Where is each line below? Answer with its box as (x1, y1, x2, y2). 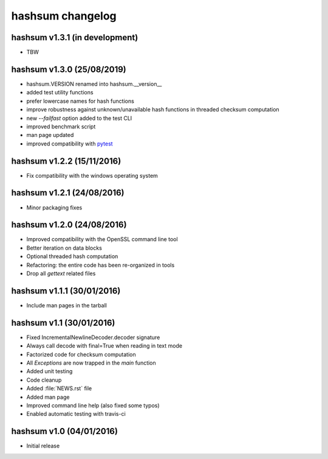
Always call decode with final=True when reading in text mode (26, 342, 182, 349)
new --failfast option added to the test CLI (26, 114, 132, 122)
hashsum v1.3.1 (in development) (11, 32, 138, 43)
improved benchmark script (26, 122, 96, 130)
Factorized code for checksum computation (26, 351, 136, 358)
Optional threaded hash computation (26, 253, 118, 260)
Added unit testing (26, 368, 73, 375)
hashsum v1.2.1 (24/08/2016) (11, 187, 125, 198)
